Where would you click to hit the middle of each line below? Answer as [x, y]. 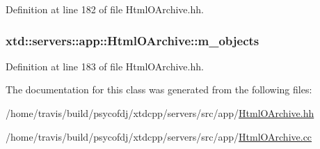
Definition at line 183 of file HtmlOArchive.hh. [105, 66]
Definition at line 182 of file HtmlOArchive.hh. [105, 9]
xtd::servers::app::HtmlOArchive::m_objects [133, 40]
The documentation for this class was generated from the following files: [159, 89]
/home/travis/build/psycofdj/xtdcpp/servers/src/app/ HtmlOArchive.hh [160, 113]
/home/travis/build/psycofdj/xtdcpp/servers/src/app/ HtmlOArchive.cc [159, 136]
